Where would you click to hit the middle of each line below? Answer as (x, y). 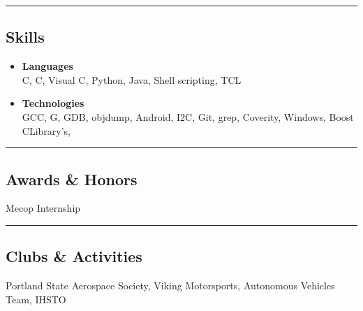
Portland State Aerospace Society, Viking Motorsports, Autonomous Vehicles (170, 285)
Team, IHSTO (36, 299)
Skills (25, 37)
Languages (47, 66)
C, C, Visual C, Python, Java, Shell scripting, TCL (132, 79)
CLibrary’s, (46, 130)
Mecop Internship (43, 208)
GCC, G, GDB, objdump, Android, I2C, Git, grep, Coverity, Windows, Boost (188, 116)
